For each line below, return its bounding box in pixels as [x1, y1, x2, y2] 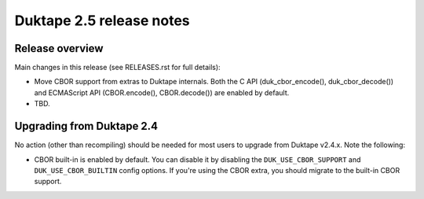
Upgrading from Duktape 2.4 [14, 120, 159, 133]
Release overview [14, 42, 104, 55]
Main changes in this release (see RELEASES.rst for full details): [14, 63, 221, 72]
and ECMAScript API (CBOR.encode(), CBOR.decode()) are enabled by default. [34, 87, 290, 98]
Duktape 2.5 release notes [14, 12, 190, 29]
